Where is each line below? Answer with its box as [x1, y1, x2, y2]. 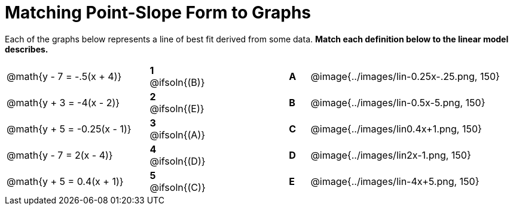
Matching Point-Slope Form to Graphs [5, 2, 312, 23]
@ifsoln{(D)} [149, 155, 206, 167]
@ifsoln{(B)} [149, 76, 205, 88]
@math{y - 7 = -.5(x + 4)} [7, 70, 122, 82]
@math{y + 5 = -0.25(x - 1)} [7, 122, 132, 135]
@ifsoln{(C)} [149, 181, 206, 193]
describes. [5, 44, 48, 54]
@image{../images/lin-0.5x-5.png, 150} [310, 96, 485, 109]
